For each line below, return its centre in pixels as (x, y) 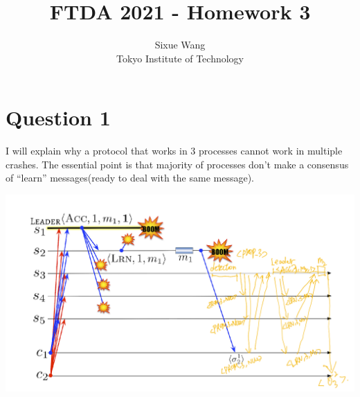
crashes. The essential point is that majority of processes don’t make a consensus (177, 164)
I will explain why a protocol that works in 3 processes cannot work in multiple (174, 151)
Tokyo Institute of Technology (180, 58)
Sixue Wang (180, 45)
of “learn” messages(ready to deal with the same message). (130, 178)
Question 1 (58, 117)
